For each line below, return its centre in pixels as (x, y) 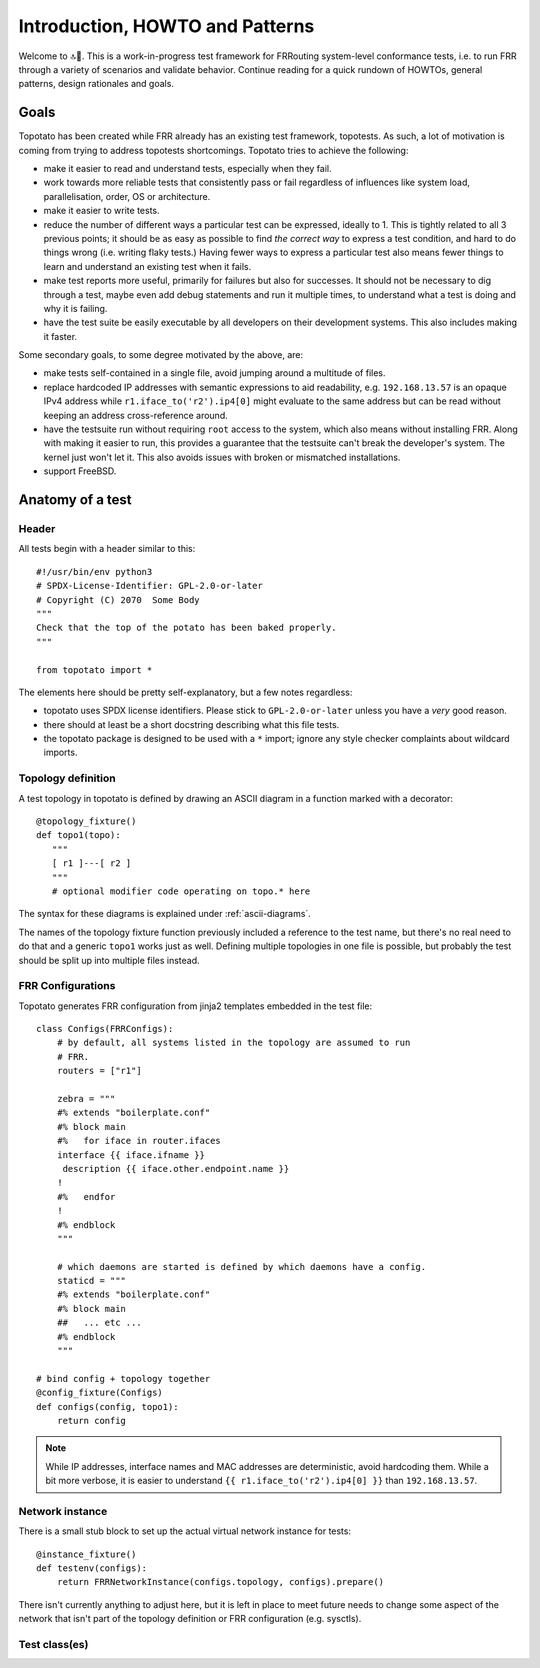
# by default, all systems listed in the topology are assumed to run (233, 1043)
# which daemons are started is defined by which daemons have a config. (241, 1266)
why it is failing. (75, 308)
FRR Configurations (67, 986)
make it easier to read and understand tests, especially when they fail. (187, 169)
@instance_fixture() (86, 1554)
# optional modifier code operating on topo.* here (181, 891)
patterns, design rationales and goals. (96, 84)
